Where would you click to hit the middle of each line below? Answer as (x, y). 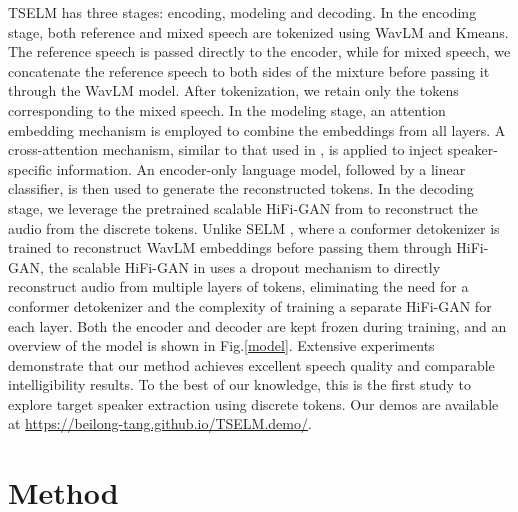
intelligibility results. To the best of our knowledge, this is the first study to (240, 384)
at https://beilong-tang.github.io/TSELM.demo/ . (160, 423)
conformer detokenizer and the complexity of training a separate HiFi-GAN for (250, 305)
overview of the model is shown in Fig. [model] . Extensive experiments (221, 345)
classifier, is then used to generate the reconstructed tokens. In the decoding (241, 188)
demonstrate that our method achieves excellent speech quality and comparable (251, 364)
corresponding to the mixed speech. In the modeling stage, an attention (227, 109)
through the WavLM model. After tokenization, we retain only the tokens (233, 90)
